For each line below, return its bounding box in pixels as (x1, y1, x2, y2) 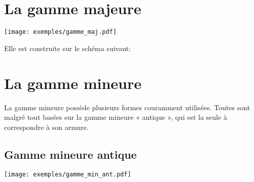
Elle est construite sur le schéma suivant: (4, 42, 131, 53)
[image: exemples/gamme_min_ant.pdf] (4, 171, 131, 178)
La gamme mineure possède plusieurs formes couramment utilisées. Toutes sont (4, 102, 250, 112)
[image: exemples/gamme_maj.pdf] (4, 28, 117, 36)
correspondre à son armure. (4, 121, 89, 132)
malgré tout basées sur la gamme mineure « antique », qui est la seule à (4, 112, 227, 122)
